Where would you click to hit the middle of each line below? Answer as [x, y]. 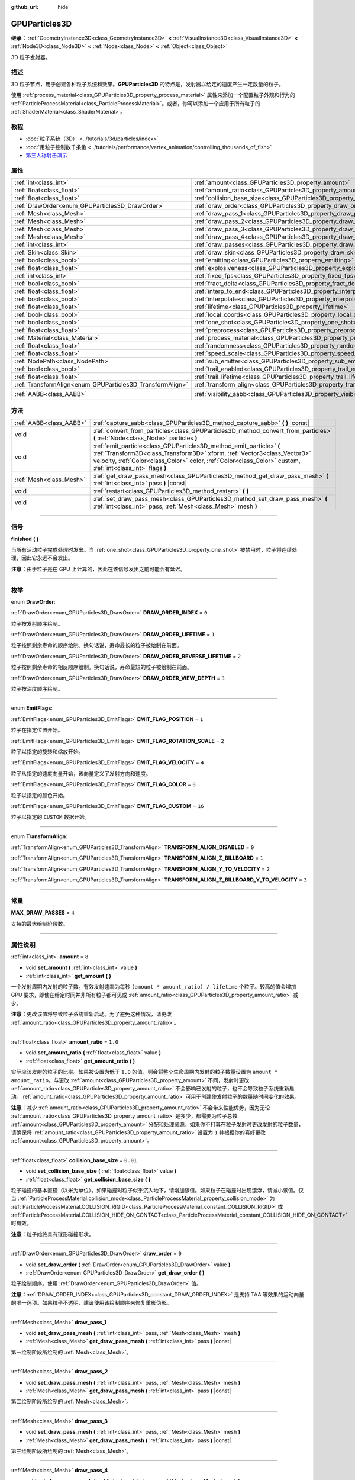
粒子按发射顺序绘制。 [37, 623]
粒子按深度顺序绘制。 [37, 689]
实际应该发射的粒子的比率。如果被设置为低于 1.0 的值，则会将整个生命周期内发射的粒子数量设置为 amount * [144, 1072]
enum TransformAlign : [39, 836]
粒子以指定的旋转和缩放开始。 [47, 751]
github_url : [25, 7]
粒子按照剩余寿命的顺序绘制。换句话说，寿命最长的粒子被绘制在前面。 [96, 645]
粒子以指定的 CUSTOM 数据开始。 [50, 817]
